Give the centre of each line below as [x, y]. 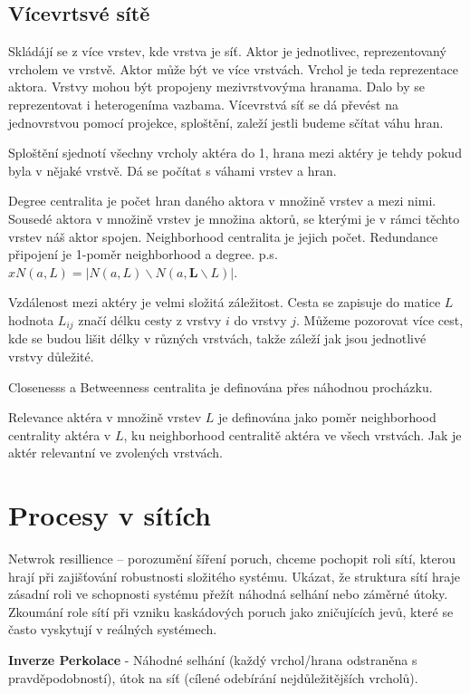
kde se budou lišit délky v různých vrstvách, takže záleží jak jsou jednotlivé [217, 338]
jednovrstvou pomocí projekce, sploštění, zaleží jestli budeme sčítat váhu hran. [226, 122]
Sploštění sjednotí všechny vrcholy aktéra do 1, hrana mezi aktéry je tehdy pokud [235, 153]
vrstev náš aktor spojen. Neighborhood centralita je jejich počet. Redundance [223, 236]
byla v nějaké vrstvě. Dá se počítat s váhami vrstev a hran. [173, 170]
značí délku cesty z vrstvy [150, 319]
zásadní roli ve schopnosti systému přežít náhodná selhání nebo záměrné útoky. [228, 594]
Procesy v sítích [110, 515]
